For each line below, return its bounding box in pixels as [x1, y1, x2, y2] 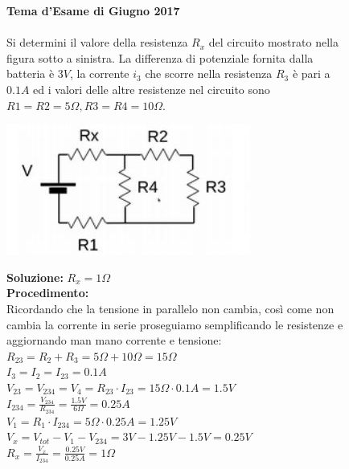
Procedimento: [6, 284, 89, 301]
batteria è [6, 65, 55, 82]
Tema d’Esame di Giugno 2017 [6, 2, 180, 18]
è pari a [292, 65, 331, 82]
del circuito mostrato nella [208, 34, 339, 51]
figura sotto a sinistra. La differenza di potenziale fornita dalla [6, 49, 314, 66]
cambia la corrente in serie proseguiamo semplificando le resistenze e [6, 316, 343, 332]
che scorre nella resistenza [145, 65, 273, 82]
